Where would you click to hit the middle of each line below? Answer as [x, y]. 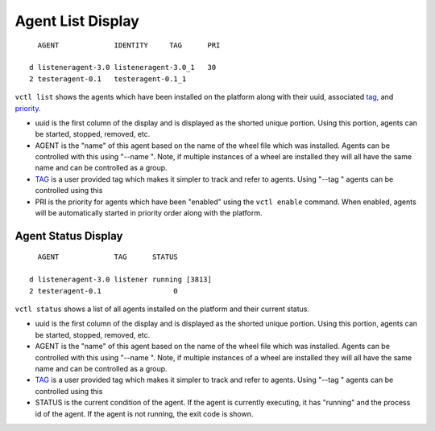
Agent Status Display [69, 236]
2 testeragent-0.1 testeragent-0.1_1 [108, 79]
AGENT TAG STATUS [108, 257]
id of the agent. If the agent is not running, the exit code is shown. [144, 413]
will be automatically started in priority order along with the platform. [149, 213]
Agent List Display [77, 21]
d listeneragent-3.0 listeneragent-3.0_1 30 [123, 68]
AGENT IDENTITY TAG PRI [129, 45]
